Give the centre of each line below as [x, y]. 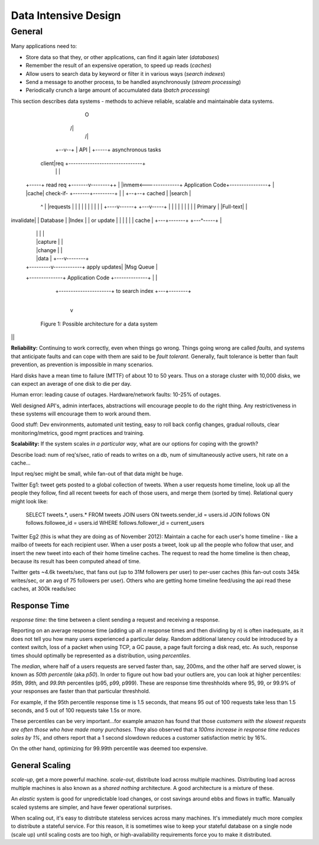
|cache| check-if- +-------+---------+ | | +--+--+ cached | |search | [108, 193]
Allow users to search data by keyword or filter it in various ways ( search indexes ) [126, 73]
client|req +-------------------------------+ [93, 163]
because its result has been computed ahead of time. [76, 561]
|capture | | [50, 242]
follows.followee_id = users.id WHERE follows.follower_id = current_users [115, 523]
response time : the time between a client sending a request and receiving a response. [115, 620]
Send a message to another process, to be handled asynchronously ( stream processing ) [134, 82]
